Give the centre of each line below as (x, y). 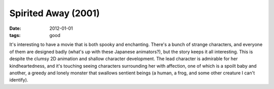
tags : (15, 35)
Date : (15, 28)
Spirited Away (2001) (55, 13)
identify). (19, 80)
